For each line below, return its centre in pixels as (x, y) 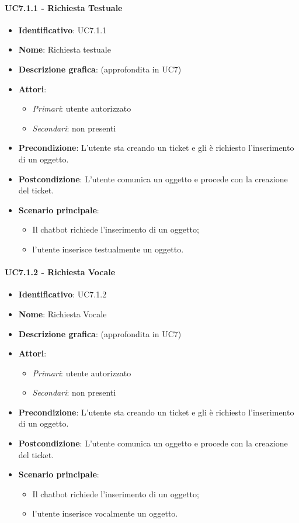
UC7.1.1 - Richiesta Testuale (64, 7)
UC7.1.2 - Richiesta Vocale (60, 272)
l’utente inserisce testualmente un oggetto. (108, 249)
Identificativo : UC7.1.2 (62, 294)
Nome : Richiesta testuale (65, 49)
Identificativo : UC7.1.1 (62, 30)
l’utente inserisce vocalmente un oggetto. (105, 513)
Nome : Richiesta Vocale (62, 314)
